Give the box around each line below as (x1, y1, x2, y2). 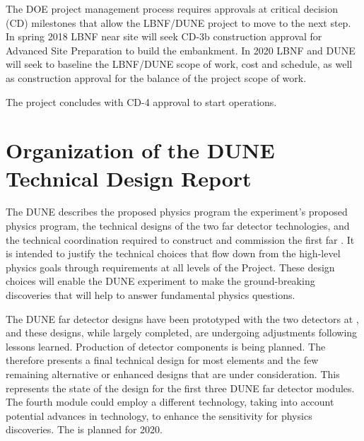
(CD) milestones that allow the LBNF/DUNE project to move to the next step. (6, 15, 351, 30)
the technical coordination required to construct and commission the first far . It (6, 232, 355, 247)
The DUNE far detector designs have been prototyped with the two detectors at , (6, 311, 359, 326)
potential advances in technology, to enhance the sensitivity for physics (6, 408, 312, 423)
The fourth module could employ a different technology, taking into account (6, 394, 334, 409)
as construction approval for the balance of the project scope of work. (6, 70, 307, 85)
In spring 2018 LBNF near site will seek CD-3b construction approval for (6, 29, 322, 44)
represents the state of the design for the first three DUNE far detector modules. (6, 380, 355, 395)
